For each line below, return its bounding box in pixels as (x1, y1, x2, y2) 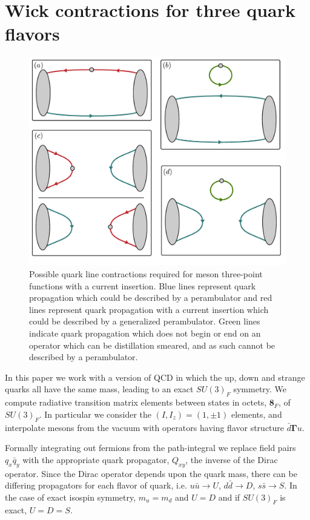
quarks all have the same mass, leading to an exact (5, 383, 194, 395)
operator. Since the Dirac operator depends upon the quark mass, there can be (5, 467, 297, 479)
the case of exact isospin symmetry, (5, 490, 136, 503)
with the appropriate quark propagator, (22, 453, 170, 466)
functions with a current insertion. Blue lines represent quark (29, 279, 256, 292)
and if (218, 490, 240, 503)
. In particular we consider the (39, 407, 152, 420)
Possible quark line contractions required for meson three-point (29, 267, 263, 280)
